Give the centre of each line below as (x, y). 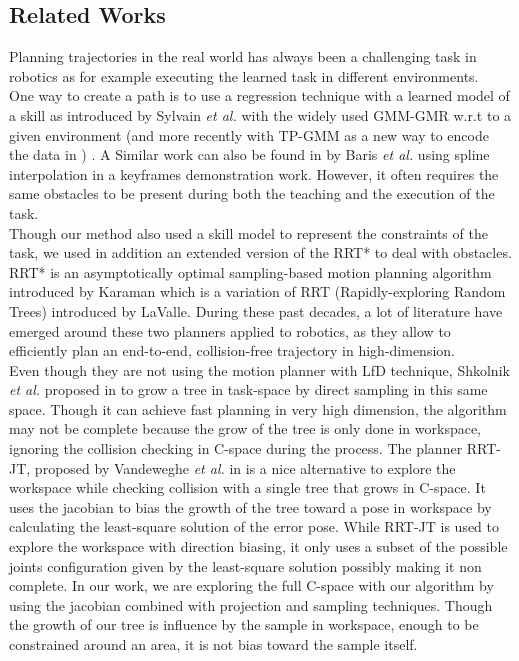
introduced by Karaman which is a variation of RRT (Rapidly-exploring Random (257, 291)
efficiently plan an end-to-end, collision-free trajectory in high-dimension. (232, 350)
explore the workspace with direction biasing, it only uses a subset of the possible (258, 546)
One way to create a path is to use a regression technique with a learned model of (259, 95)
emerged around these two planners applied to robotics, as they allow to (230, 330)
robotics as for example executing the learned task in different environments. (244, 75)
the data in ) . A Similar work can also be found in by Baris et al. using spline (249, 154)
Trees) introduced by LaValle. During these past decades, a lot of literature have (256, 310)
